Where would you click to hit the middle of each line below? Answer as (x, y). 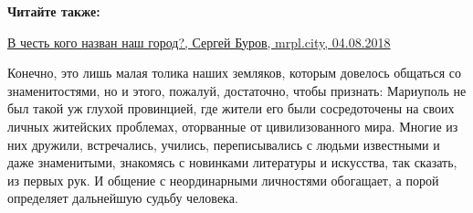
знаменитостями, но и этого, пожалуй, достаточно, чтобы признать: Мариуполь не (237, 90)
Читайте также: (54, 11)
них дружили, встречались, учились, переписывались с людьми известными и (224, 144)
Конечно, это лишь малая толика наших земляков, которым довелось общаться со (235, 73)
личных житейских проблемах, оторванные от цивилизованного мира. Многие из (233, 126)
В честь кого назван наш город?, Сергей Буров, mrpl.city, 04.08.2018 (199, 42)
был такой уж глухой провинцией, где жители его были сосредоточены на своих (231, 108)
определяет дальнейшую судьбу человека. (123, 198)
